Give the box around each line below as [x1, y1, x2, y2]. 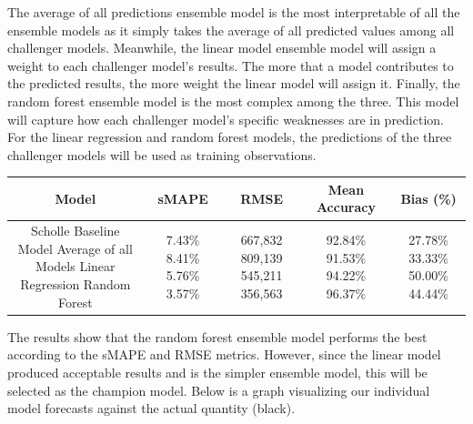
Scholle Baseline [31, 221, 120, 240]
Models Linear [35, 257, 116, 276]
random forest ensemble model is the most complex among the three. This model [7, 91, 459, 110]
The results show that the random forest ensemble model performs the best [7, 327, 428, 346]
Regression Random [20, 275, 131, 294]
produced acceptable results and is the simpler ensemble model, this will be [7, 362, 428, 381]
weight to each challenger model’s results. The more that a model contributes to [7, 56, 454, 75]
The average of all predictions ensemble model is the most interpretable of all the [7, 3, 460, 21]
